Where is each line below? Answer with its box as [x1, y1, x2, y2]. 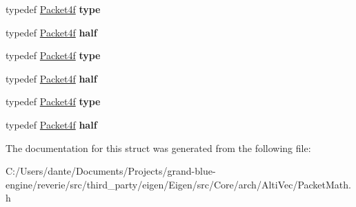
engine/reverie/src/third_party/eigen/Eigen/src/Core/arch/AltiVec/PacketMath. [6, 177, 351, 191]
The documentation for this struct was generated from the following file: [6, 140, 311, 155]
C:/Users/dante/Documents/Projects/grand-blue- [6, 164, 216, 178]
